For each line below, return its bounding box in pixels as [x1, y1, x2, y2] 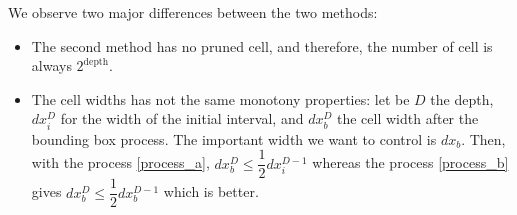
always [31, 55, 72, 76]
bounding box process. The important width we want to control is [31, 128, 437, 149]
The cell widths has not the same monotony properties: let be [31, 88, 410, 109]
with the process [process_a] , [31, 152, 210, 173]
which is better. [163, 181, 259, 202]
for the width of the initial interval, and [60, 108, 304, 129]
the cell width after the [336, 108, 479, 129]
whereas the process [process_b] [312, 152, 509, 173]
